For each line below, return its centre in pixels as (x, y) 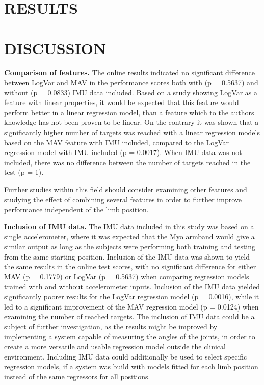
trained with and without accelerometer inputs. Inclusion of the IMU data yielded (132, 286)
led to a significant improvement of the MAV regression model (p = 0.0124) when (131, 306)
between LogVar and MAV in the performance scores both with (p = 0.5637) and (131, 82)
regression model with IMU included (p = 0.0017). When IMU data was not (123, 152)
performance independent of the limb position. (76, 209)
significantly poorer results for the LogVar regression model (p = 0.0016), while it (132, 296)
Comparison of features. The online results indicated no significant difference (130, 72)
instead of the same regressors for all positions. (77, 376)
